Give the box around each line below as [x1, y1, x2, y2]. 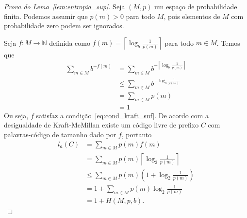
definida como [49, 37, 90, 48]
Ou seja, [4, 110, 29, 120]
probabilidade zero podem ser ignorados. [4, 20, 124, 31]
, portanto [121, 129, 152, 140]
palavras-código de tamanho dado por [4, 129, 116, 140]
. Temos [216, 37, 240, 48]
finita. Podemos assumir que [4, 11, 88, 21]
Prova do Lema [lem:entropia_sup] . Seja [4, 1, 125, 11]
